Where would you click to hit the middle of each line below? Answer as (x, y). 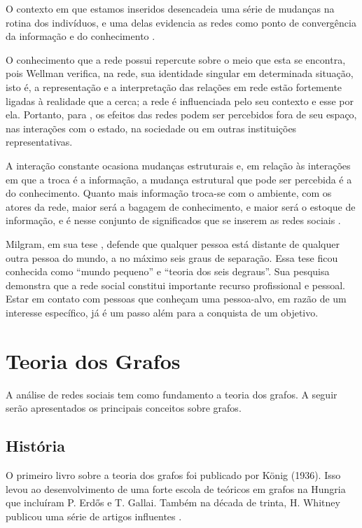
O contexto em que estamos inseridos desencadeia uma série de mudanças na (170, 8)
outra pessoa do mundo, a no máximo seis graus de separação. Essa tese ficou (172, 257)
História (35, 446)
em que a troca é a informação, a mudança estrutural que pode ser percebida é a (179, 179)
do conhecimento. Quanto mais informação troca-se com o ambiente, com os (169, 193)
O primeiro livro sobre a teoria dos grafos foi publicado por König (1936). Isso (173, 474)
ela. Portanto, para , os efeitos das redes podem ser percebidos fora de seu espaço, (181, 114)
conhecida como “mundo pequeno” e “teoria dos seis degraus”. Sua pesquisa (168, 271)
